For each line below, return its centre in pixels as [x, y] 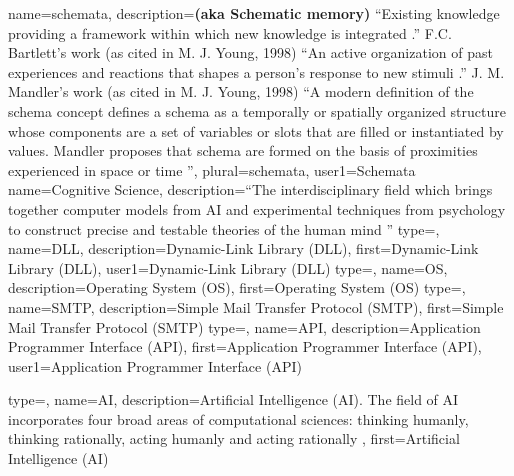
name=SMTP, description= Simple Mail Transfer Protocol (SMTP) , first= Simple [256, 306]
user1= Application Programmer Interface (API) [155, 365]
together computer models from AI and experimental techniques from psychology [257, 208]
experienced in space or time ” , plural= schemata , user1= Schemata [212, 169]
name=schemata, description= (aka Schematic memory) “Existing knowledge [254, 13]
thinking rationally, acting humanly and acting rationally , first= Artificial [234, 438]
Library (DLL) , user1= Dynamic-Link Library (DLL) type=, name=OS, [228, 267]
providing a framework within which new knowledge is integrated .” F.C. [230, 32]
